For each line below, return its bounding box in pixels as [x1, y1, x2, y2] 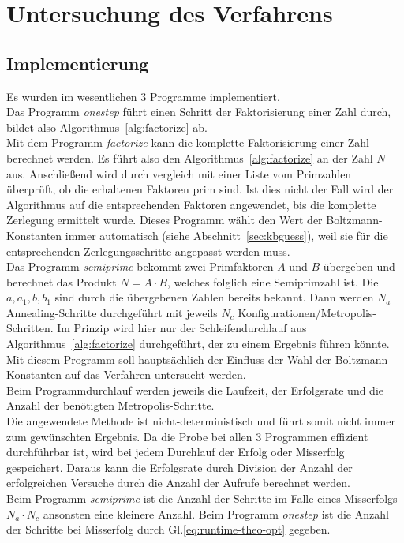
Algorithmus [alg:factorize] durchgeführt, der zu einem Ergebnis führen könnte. [6, 335, 390, 352]
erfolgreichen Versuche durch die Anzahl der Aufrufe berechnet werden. [6, 474, 350, 491]
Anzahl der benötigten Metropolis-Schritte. [6, 397, 215, 414]
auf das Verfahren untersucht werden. [65, 366, 246, 383]
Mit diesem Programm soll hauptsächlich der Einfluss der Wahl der [6, 350, 332, 367]
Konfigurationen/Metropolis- [238, 304, 376, 320]
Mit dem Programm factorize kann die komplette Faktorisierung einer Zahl [6, 134, 369, 151]
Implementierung [6, 51, 149, 75]
